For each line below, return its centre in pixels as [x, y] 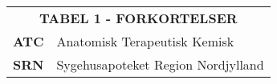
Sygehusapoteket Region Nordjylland [160, 64]
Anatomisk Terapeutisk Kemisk [145, 41]
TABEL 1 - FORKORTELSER [138, 18]
